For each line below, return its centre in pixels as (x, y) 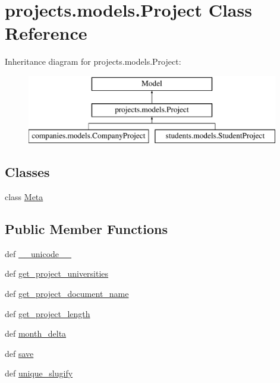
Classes (27, 172)
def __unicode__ (38, 253)
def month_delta (36, 333)
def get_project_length (48, 313)
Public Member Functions (86, 229)
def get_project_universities (57, 273)
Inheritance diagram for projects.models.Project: (93, 61)
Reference (46, 33)
